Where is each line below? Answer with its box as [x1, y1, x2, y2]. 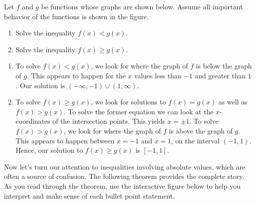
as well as [218, 97, 248, 107]
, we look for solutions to [90, 97, 166, 107]
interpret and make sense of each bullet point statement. [4, 190, 175, 201]
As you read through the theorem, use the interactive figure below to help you [4, 180, 241, 191]
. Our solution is [15, 80, 65, 90]
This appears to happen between [15, 135, 115, 145]
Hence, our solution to [15, 145, 83, 155]
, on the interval [171, 135, 220, 145]
